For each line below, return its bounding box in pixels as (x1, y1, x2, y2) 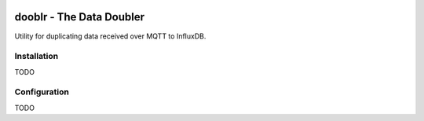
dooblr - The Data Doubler (14, 10, 145, 24)
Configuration (14, 86, 70, 97)
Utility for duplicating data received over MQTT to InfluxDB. (14, 31, 207, 41)
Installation (14, 51, 59, 62)
